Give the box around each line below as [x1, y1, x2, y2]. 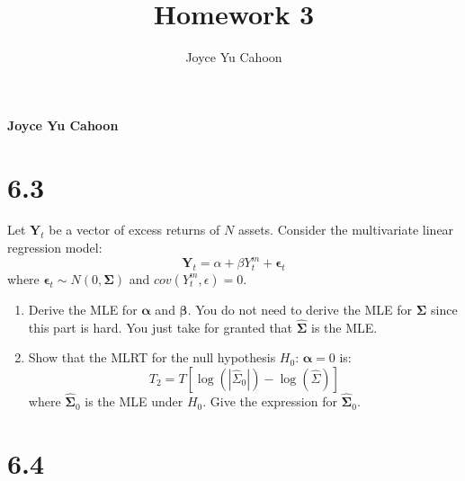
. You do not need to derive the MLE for [187, 299, 413, 318]
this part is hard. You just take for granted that [28, 317, 293, 336]
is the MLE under [85, 392, 183, 411]
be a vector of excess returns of [49, 220, 220, 239]
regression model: [7, 238, 103, 257]
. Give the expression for [202, 392, 337, 411]
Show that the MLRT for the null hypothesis [28, 348, 276, 367]
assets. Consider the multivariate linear [237, 220, 454, 239]
